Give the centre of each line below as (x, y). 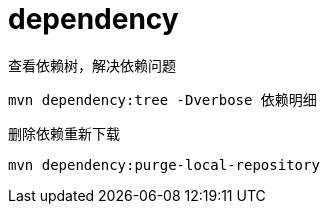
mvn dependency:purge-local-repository (164, 164)
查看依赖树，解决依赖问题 (92, 65)
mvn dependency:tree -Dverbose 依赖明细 (162, 99)
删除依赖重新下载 (64, 133)
